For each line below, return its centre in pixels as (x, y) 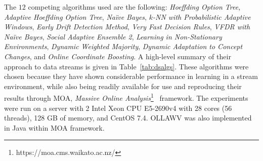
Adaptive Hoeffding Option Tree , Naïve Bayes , (76, 16)
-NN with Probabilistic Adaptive (202, 16)
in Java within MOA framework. (54, 127)
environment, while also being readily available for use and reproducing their (123, 86)
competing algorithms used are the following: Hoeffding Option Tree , (134, 7)
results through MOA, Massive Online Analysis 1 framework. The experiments (126, 97)
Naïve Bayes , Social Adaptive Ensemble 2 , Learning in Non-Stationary (113, 36)
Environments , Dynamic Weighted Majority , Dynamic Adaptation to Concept (123, 46)
